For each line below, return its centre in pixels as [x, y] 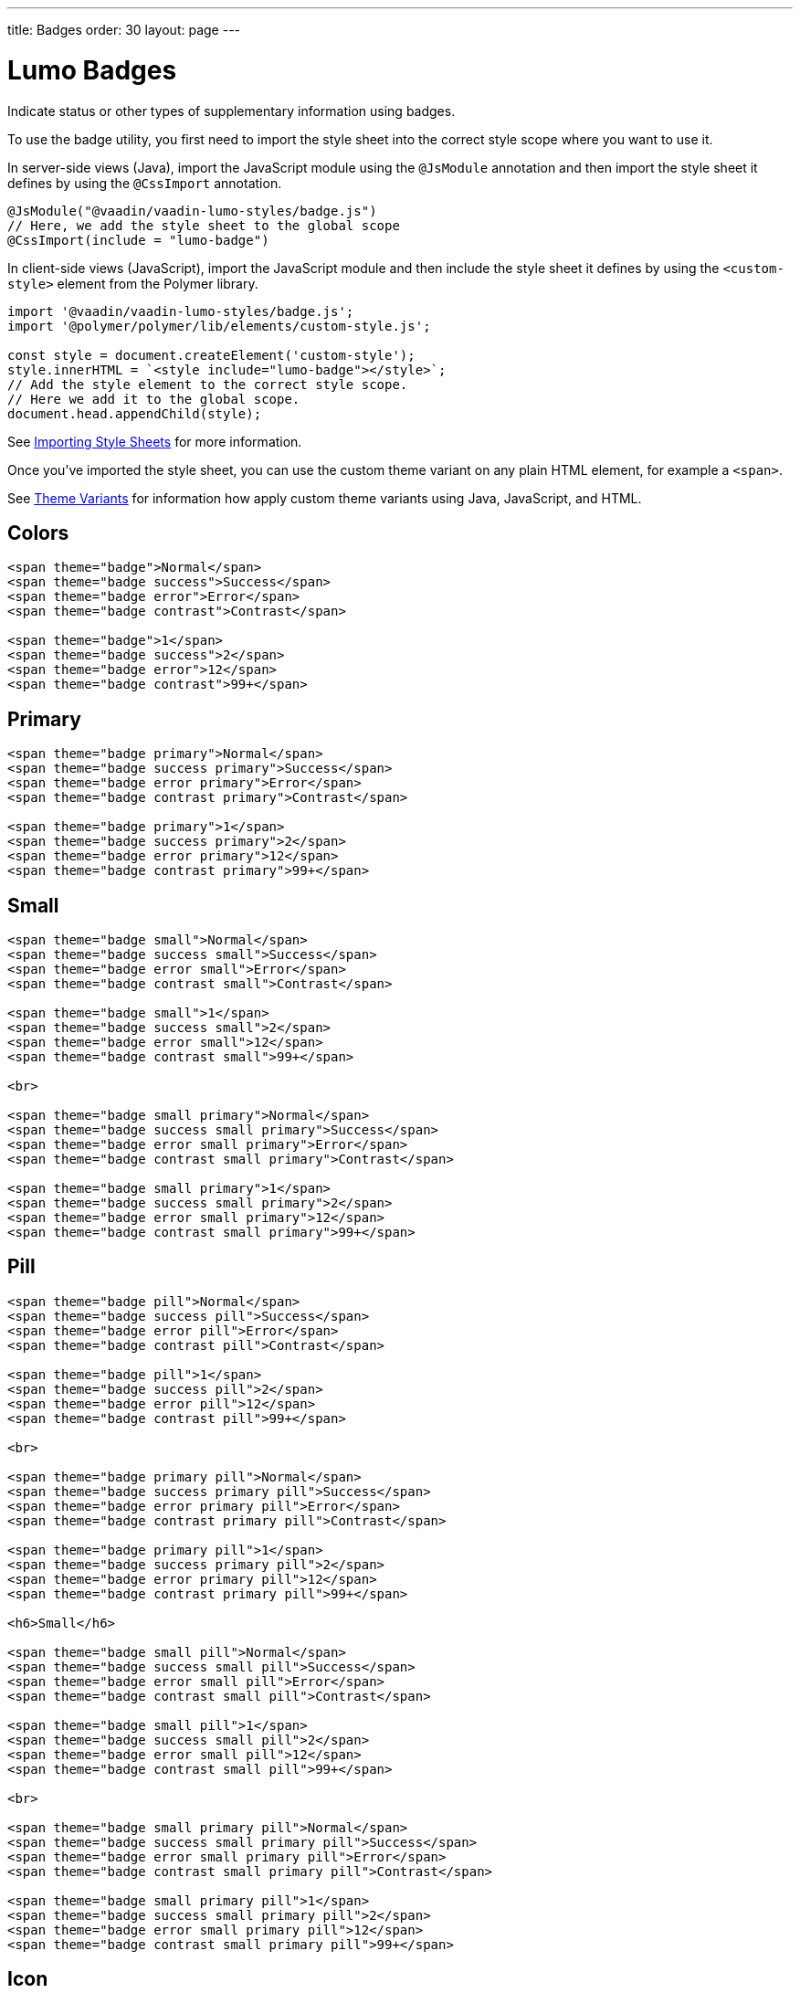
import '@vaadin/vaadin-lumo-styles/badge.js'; [181, 311]
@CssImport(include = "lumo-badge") [138, 240]
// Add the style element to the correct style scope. [208, 384]
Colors [38, 533]
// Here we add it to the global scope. [154, 399]
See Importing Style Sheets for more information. [155, 441]
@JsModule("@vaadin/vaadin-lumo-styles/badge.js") [192, 211]
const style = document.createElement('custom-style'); [211, 355]
